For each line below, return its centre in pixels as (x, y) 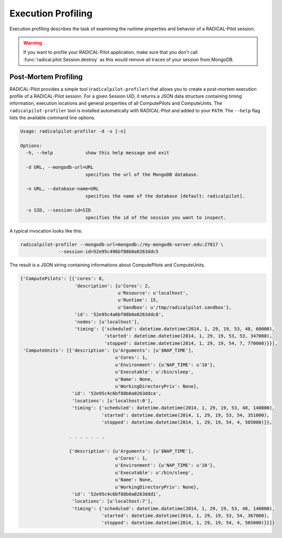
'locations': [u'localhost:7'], (112, 501)
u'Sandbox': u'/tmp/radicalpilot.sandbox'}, (175, 307)
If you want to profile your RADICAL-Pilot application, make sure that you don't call (110, 52)
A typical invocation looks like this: (46, 230)
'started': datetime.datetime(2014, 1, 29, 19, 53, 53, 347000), (188, 336)
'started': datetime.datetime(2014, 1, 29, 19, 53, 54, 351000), (185, 415)
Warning (33, 43)
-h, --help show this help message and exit (98, 153)
